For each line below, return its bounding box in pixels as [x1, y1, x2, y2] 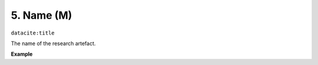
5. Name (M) [11, 9, 72, 22]
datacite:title [11, 29, 55, 36]
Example [11, 50, 33, 58]
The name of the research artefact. [11, 40, 96, 47]
